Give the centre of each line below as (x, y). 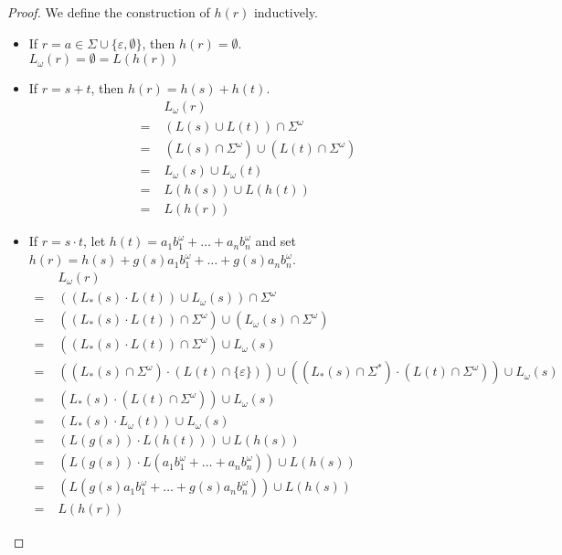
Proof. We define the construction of (109, 12)
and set (276, 241)
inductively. (286, 12)
